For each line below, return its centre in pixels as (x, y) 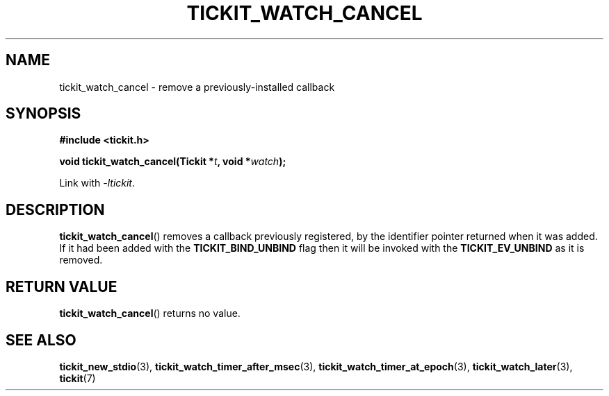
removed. (81, 260)
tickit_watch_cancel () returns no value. (150, 313)
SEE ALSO (41, 340)
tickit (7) (78, 378)
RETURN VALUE (62, 286)
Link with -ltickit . (97, 183)
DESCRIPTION (55, 209)
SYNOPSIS (43, 114)
